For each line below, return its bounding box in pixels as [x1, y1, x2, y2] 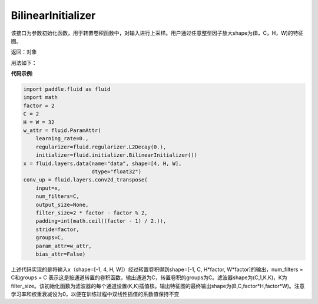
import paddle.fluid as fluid [23, 86, 111, 92]
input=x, [35, 184, 61, 191]
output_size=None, [35, 201, 89, 208]
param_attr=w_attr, [35, 242, 92, 249]
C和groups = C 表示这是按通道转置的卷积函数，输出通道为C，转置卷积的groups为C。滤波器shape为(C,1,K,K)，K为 [11, 274, 288, 281]
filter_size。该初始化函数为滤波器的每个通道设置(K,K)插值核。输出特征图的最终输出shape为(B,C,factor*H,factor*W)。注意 [11, 282, 305, 289]
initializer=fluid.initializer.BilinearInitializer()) [35, 152, 197, 158]
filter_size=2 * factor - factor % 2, [35, 209, 148, 216]
